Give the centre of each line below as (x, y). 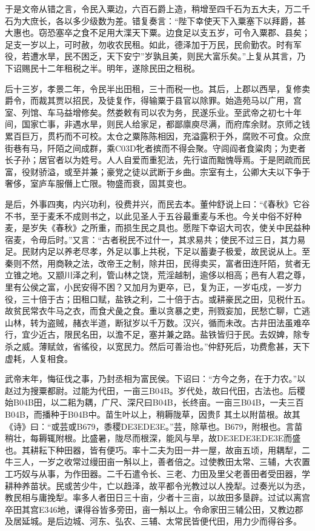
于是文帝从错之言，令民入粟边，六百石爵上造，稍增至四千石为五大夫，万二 (153, 8)
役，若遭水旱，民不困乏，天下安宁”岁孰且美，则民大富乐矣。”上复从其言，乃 (155, 56)
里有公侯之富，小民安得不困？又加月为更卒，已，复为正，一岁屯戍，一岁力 (153, 287)
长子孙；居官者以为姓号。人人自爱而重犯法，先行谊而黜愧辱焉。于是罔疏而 (153, 160)
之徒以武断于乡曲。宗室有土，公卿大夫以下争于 (217, 171)
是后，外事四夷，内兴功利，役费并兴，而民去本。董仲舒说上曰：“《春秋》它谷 (157, 203)
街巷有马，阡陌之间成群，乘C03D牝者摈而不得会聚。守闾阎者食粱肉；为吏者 (155, 148)
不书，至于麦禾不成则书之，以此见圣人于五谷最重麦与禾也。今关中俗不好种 (153, 215)
